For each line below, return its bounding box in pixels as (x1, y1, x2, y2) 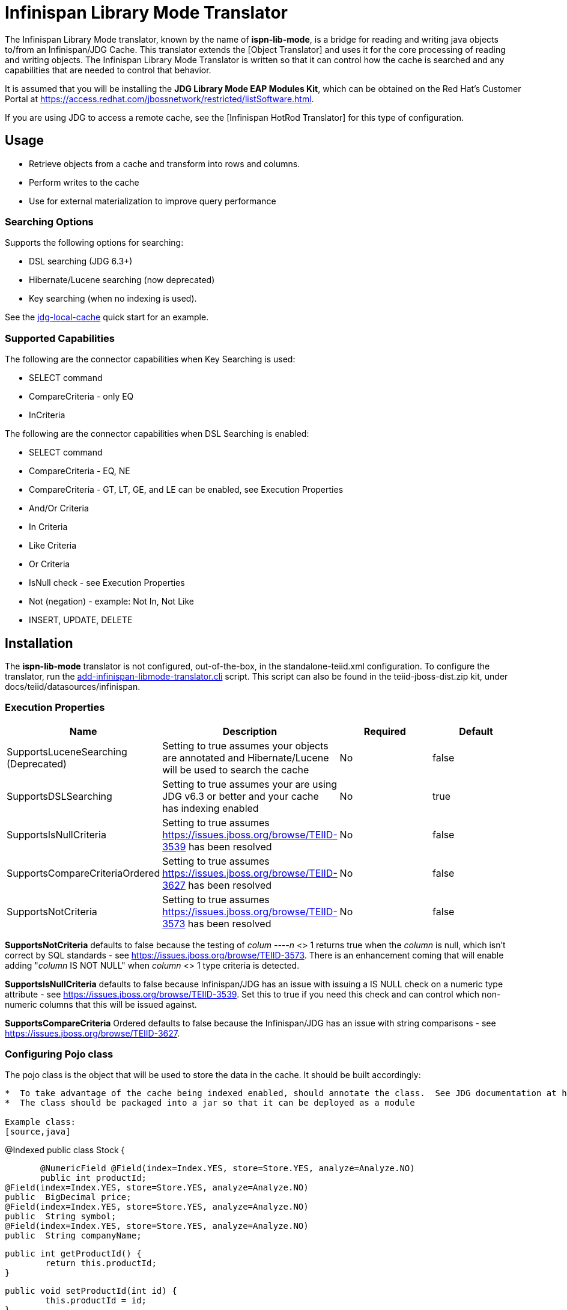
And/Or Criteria (29, 503, 89, 514)
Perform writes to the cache (29, 177, 139, 187)
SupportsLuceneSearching (7, 745, 127, 758)
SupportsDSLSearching (7, 790, 112, 802)
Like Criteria (29, 540, 77, 551)
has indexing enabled (162, 802, 259, 814)
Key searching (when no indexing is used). (29, 293, 197, 304)
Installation (5, 635, 73, 651)
